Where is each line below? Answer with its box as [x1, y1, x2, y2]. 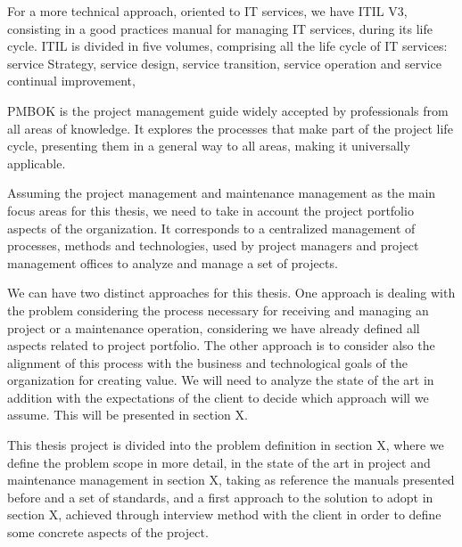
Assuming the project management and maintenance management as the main [7, 184, 436, 202]
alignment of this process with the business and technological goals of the [7, 353, 408, 371]
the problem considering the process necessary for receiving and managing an [7, 300, 429, 319]
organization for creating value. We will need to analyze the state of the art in [7, 371, 434, 389]
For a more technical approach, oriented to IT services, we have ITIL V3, [7, 2, 408, 20]
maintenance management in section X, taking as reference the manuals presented [7, 470, 455, 489]
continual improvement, [7, 71, 136, 90]
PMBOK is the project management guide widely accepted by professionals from [7, 101, 449, 119]
